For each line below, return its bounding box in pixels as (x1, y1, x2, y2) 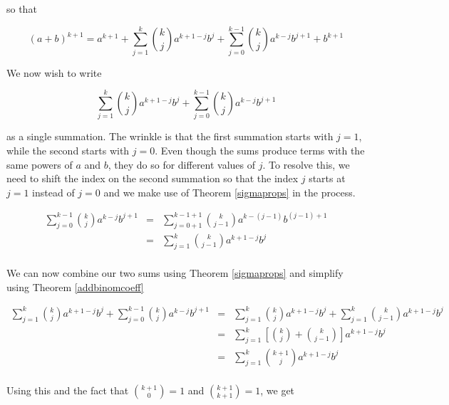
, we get (260, 382, 295, 397)
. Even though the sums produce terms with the (155, 143, 365, 158)
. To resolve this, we (262, 157, 350, 172)
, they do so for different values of (108, 157, 256, 172)
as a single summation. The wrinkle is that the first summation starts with (6, 129, 334, 144)
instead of (32, 184, 75, 199)
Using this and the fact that (6, 382, 129, 397)
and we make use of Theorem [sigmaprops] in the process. (103, 184, 356, 199)
